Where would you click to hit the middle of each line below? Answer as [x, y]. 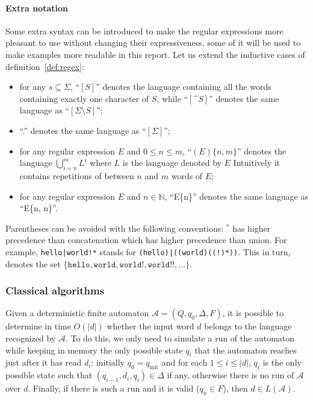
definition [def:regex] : [45, 66]
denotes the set [33, 263]
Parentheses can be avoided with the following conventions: [115, 228]
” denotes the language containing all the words [184, 87]
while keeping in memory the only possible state [94, 350]
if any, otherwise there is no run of [231, 375]
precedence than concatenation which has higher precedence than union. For [146, 240]
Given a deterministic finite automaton [77, 313]
